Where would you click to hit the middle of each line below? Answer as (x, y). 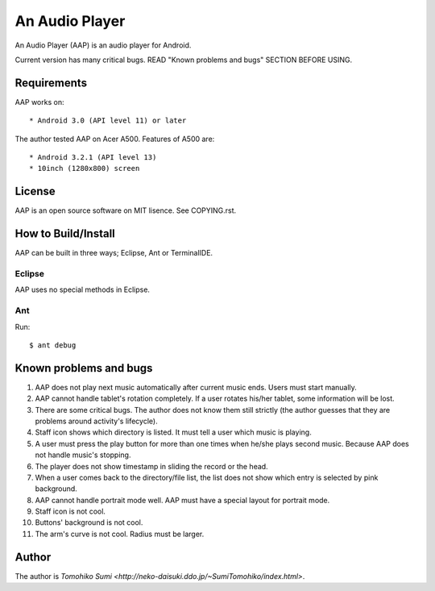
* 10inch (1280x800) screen (85, 169)
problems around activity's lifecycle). (96, 421)
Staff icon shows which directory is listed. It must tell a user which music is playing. (173, 432)
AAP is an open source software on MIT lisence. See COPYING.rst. (126, 210)
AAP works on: (39, 102)
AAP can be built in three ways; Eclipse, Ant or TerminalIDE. (114, 253)
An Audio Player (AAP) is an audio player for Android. (103, 45)
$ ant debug (53, 345)
